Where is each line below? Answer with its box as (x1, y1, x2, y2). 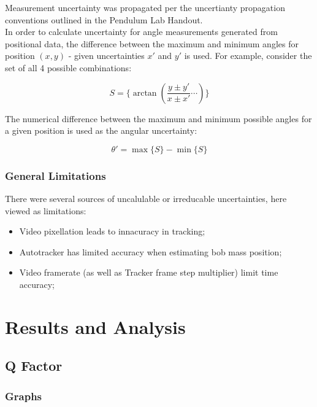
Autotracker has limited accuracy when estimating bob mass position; (19, 245, 282, 258)
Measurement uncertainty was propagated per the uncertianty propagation (5, 1, 285, 14)
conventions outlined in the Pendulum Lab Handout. (5, 13, 203, 26)
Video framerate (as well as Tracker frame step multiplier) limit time (19, 266, 278, 279)
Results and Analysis (5, 314, 186, 339)
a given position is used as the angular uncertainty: (5, 124, 197, 137)
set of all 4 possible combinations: (5, 61, 132, 74)
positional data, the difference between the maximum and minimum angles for (5, 37, 299, 50)
